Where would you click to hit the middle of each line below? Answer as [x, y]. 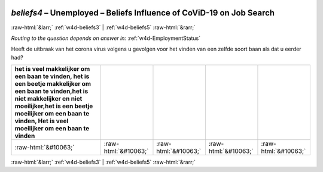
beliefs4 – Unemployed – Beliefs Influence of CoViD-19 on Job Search [143, 13]
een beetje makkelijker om [53, 84]
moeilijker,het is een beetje [54, 106]
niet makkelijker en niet [48, 99]
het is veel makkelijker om [52, 69]
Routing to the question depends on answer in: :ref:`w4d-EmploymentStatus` [106, 38]
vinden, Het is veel [42, 121]
